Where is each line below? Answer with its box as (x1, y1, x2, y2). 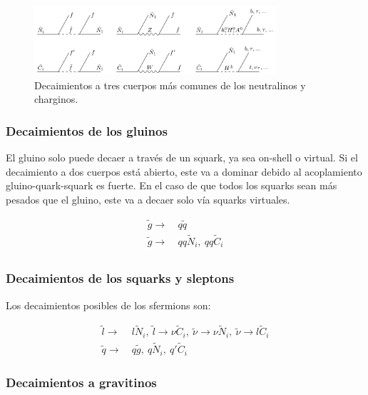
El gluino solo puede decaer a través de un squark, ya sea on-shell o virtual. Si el (6, 150, 358, 164)
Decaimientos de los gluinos (6, 121, 168, 139)
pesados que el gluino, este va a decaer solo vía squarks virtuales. (6, 191, 290, 206)
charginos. (34, 91, 78, 106)
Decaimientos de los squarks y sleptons (6, 269, 235, 287)
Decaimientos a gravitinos (6, 373, 157, 391)
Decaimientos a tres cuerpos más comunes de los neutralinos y (34, 77, 306, 92)
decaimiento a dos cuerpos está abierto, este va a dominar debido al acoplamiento (6, 164, 362, 179)
